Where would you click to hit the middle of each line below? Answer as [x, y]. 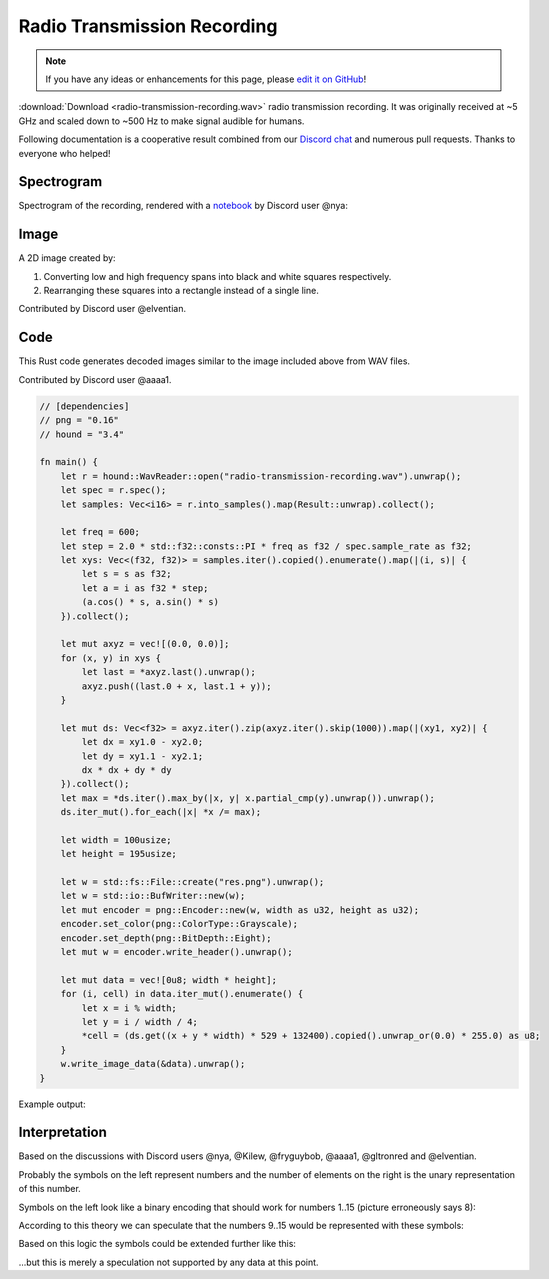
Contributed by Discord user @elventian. [102, 309]
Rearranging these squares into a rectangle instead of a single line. [181, 291]
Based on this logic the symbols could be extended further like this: [157, 1244]
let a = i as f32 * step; [145, 588]
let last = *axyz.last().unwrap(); [169, 672]
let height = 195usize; [118, 854]
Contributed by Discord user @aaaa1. [95, 379]
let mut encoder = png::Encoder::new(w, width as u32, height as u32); [240, 909]
